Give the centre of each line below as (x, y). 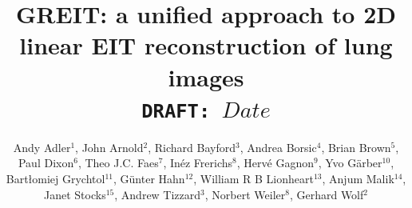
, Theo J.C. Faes (118, 163)
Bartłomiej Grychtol (55, 178)
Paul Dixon (46, 163)
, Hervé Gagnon (275, 163)
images (206, 76)
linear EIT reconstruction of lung (206, 45)
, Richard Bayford (192, 147)
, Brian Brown (356, 147)
